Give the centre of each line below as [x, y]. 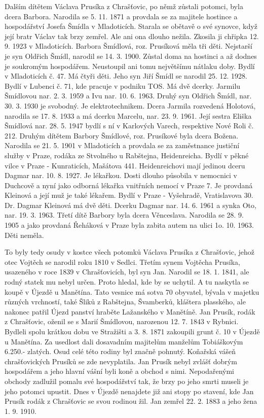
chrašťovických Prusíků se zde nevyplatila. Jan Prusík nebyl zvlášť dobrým [121, 361]
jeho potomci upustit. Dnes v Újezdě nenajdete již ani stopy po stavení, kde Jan [129, 391]
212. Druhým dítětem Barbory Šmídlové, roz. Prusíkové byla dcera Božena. [122, 135]
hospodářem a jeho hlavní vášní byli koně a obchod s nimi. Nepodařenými [120, 371]
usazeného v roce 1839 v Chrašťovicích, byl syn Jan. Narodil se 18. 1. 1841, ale [127, 272]
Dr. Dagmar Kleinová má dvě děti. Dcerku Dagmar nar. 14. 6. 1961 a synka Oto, [130, 205]
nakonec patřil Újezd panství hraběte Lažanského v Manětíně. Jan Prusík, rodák [130, 311]
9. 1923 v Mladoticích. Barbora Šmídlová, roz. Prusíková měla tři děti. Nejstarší [128, 46]
